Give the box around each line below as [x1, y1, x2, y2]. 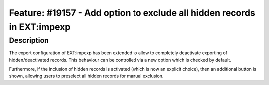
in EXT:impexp [9, 21, 71, 32]
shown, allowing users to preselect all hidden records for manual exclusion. [9, 73, 164, 79]
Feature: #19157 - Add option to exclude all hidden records [9, 7, 255, 18]
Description [9, 36, 49, 45]
